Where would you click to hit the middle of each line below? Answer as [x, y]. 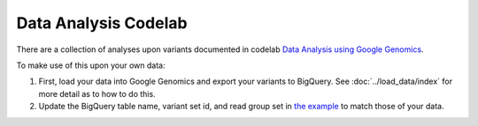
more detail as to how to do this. [97, 93]
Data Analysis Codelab [102, 23]
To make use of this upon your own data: [91, 65]
